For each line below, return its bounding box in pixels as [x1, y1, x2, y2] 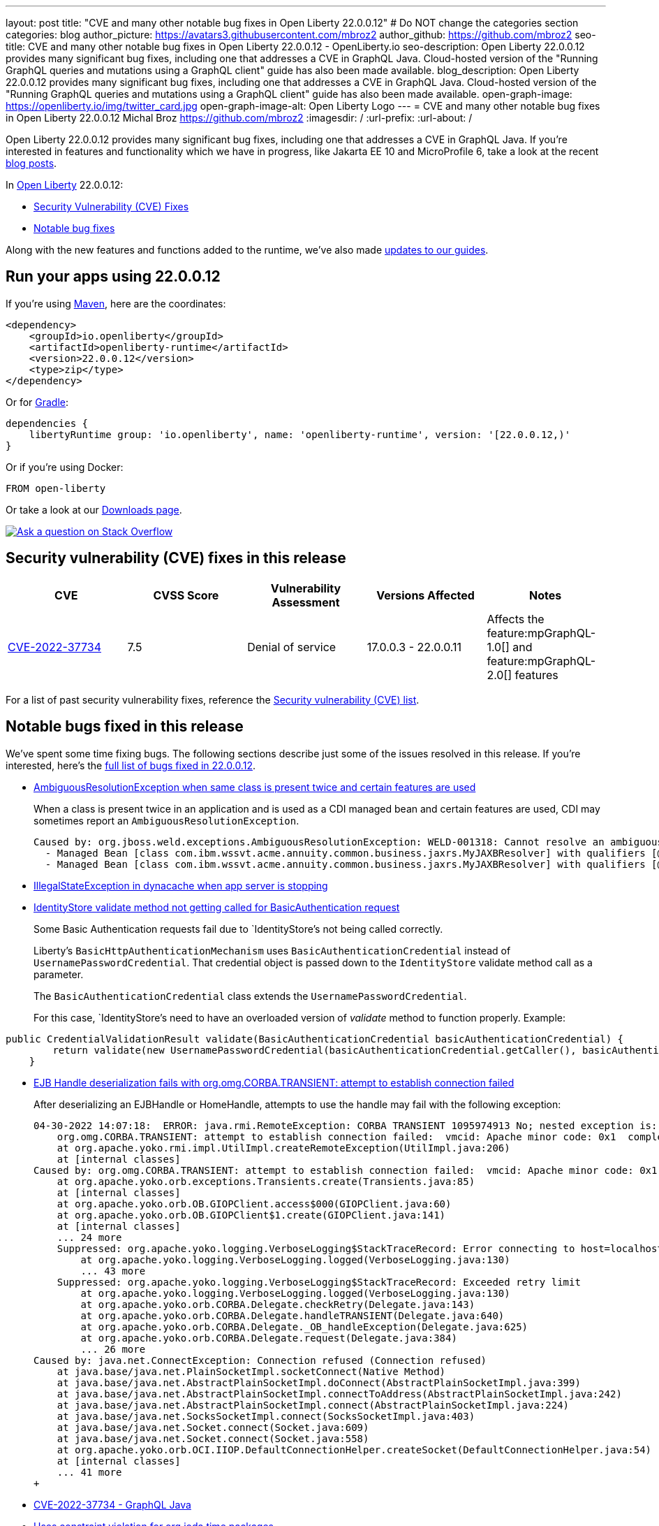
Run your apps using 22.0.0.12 [6, 268, 221, 286]
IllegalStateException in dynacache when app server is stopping [34, 879, 328, 892]
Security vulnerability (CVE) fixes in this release [6, 549, 346, 567]
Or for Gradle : [6, 395, 69, 408]
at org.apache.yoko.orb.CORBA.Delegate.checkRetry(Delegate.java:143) [80, 1298, 475, 1310]
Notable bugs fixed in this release [6, 718, 244, 736]
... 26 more [80, 1343, 146, 1355]
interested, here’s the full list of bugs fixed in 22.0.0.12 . [6, 759, 256, 771]
